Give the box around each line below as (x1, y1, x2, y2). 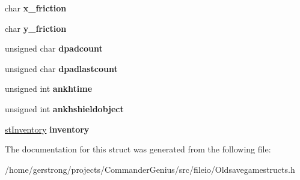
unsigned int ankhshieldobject (5, 102, 124, 115)
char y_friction (5, 22, 67, 34)
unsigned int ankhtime (5, 82, 93, 95)
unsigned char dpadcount (5, 42, 103, 55)
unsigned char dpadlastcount (5, 62, 118, 74)
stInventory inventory (5, 122, 90, 135)
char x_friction (5, 2, 67, 14)
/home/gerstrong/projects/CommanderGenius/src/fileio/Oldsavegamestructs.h (5, 163, 295, 175)
